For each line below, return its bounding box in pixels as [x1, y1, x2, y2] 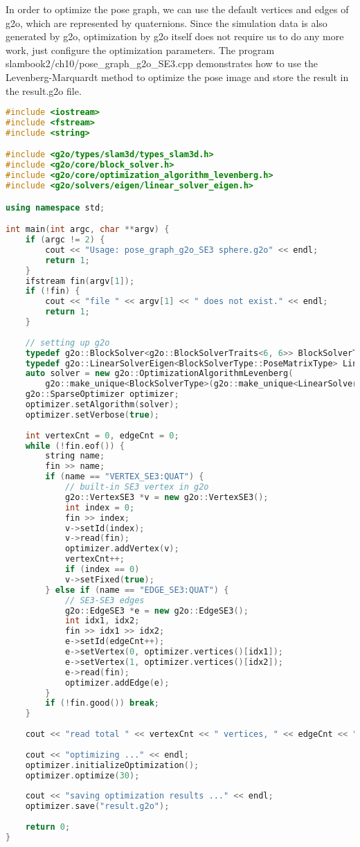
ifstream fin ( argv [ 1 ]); [25, 276, 135, 286]
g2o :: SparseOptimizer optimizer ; [25, 389, 179, 400]
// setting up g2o [25, 337, 110, 348]
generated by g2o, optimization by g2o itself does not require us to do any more [6, 29, 344, 44]
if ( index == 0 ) [64, 564, 140, 574]
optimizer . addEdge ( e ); [64, 677, 170, 688]
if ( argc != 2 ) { [25, 235, 105, 244]
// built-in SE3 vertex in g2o [64, 482, 209, 492]
